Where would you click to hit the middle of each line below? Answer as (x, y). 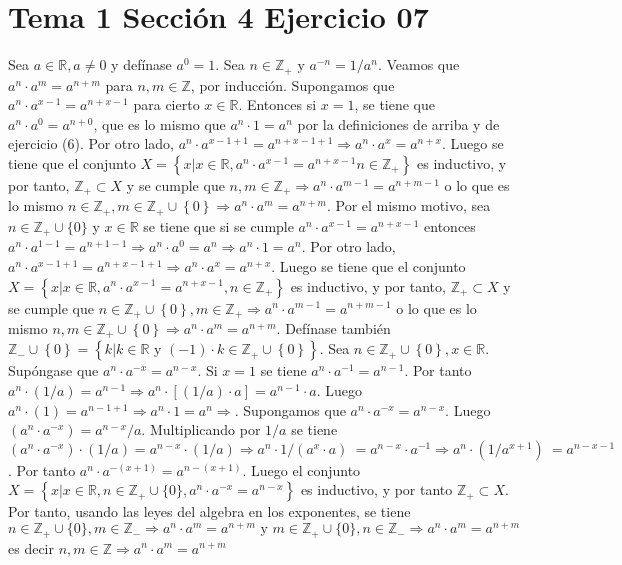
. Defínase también (333, 327)
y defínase (141, 64)
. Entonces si (277, 104)
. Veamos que (418, 64)
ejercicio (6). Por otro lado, (91, 143)
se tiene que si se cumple (218, 225)
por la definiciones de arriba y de (398, 123)
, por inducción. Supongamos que (292, 84)
